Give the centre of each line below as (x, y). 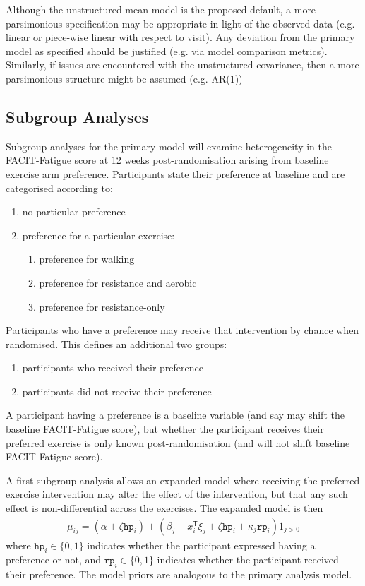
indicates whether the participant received (248, 560)
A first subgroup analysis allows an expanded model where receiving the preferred (183, 480)
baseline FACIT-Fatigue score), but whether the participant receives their (165, 429)
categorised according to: (59, 187)
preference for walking (87, 259)
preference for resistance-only (102, 306)
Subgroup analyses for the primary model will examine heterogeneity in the (169, 146)
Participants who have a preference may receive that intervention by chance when (182, 330)
